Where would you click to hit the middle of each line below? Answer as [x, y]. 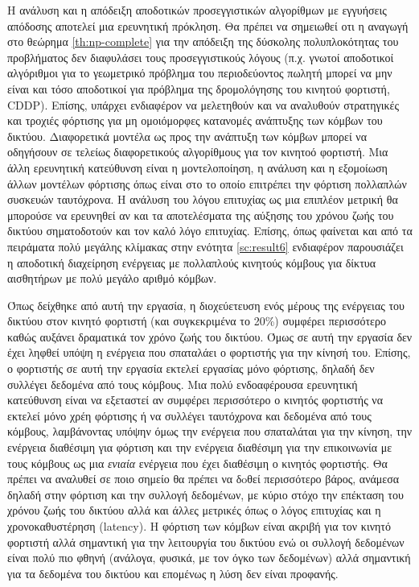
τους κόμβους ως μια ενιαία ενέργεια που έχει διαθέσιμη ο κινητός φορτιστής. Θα [197, 463]
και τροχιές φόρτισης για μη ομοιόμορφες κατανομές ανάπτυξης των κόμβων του [195, 120]
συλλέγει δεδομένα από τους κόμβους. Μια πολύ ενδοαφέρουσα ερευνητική [183, 384]
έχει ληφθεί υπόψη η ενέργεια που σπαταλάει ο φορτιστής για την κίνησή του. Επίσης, [209, 352]
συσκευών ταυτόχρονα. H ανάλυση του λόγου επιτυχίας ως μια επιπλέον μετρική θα [203, 199]
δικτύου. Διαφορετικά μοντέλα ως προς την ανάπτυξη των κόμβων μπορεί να [187, 136]
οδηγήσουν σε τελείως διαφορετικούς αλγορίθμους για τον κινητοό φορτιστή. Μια [198, 152]
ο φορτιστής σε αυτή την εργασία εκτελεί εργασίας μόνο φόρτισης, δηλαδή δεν [191, 368]
